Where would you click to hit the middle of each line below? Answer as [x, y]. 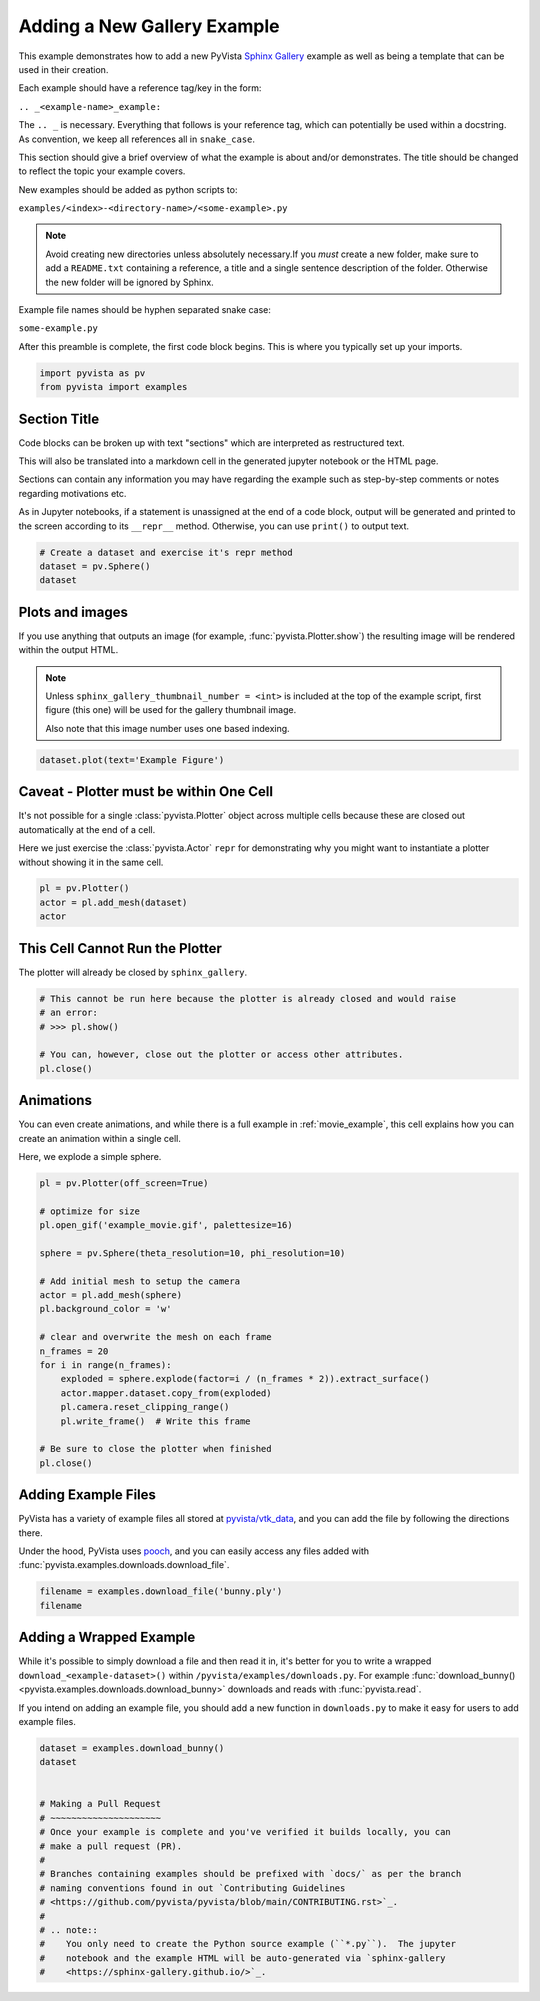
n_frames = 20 [74, 1351]
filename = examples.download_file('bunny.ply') [161, 1591]
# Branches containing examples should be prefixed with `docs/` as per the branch [250, 1874]
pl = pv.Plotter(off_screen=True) [124, 1183]
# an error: [69, 1013]
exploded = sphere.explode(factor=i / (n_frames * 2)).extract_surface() [245, 1379]
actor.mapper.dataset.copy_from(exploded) [166, 1393]
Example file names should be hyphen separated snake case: [145, 310]
